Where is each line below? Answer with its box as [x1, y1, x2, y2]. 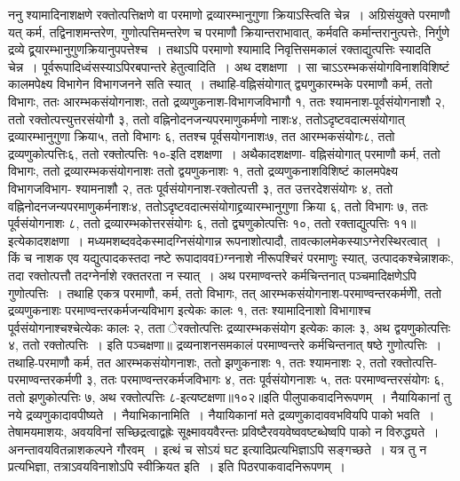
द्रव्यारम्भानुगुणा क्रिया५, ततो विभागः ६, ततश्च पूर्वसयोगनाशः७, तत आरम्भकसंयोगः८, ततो [8, 127, 395, 146]
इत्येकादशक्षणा [8, 231, 69, 249]
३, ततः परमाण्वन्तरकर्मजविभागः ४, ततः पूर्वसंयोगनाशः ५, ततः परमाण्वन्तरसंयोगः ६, [85, 370, 445, 389]
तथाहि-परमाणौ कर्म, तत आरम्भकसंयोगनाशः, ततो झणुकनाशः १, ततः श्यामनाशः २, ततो [8, 352, 387, 371]
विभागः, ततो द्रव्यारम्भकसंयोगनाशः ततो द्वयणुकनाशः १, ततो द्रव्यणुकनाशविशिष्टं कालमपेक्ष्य [8, 162, 398, 180]
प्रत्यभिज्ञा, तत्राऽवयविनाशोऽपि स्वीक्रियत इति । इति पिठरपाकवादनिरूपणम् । [8, 457, 346, 476]
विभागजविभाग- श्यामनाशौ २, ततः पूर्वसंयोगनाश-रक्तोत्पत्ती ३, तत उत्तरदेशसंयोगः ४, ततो [8, 178, 393, 197]
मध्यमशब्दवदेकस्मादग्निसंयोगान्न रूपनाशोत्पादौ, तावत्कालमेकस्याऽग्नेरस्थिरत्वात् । [87, 231, 441, 249]
